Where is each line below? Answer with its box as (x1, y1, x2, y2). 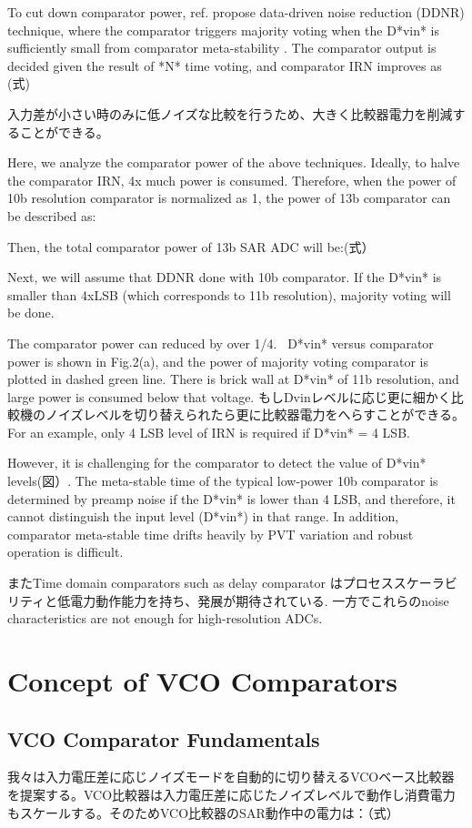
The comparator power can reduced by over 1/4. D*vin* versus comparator (7, 333, 434, 352)
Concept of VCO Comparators (7, 662, 397, 699)
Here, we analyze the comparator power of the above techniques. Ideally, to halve (7, 153, 460, 172)
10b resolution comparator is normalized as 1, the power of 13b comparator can (7, 188, 451, 207)
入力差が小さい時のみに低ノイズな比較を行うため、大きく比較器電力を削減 (7, 104, 453, 123)
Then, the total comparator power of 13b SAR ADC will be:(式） (7, 237, 375, 256)
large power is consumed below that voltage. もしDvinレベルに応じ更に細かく (7, 387, 451, 406)
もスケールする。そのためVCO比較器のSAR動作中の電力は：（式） (7, 803, 399, 822)
